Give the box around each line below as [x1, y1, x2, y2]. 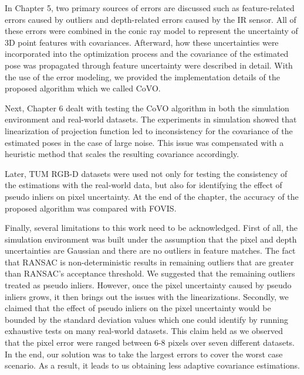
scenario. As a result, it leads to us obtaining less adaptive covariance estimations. [5, 359, 300, 371]
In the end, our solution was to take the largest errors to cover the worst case [5, 347, 283, 360]
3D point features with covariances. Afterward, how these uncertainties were [5, 36, 279, 48]
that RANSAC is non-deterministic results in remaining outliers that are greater [5, 255, 294, 268]
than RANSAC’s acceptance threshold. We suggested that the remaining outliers [5, 267, 295, 279]
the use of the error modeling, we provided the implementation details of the [5, 70, 280, 83]
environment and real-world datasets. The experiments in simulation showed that [5, 113, 297, 125]
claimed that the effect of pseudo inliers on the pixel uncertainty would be [5, 302, 271, 314]
